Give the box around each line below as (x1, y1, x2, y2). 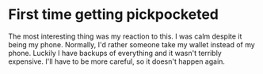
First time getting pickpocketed (8, 6, 219, 24)
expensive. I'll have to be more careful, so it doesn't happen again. (8, 57, 226, 66)
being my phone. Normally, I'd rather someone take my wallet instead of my (8, 39, 255, 49)
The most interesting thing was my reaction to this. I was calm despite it (8, 31, 242, 41)
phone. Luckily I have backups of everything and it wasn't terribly (8, 48, 222, 57)
